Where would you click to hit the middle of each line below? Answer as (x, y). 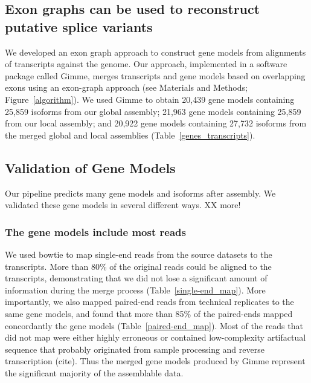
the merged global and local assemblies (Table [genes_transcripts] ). (130, 135)
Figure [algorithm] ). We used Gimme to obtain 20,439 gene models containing (150, 99)
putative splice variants (79, 26)
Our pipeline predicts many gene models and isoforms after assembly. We (140, 193)
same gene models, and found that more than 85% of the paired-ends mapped (149, 313)
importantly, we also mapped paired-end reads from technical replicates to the (149, 302)
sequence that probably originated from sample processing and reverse (135, 349)
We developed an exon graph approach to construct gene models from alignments (155, 52)
